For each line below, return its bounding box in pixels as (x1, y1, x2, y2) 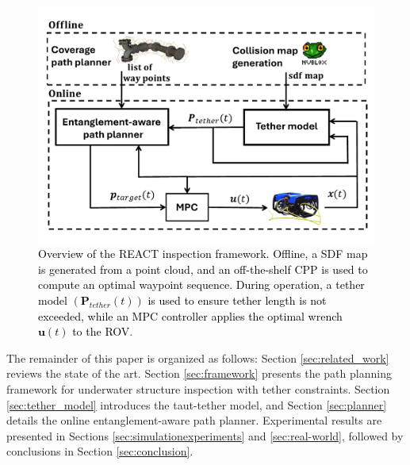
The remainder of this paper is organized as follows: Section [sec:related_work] (6, 349, 389, 366)
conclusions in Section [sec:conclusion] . (6, 443, 194, 459)
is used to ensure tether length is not (148, 292, 327, 309)
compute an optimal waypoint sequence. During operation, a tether (38, 276, 365, 293)
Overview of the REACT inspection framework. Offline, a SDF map (38, 245, 368, 262)
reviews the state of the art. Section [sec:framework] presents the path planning (6, 365, 392, 382)
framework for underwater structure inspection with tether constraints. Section (6, 381, 390, 398)
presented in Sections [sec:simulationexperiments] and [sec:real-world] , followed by (6, 427, 404, 444)
